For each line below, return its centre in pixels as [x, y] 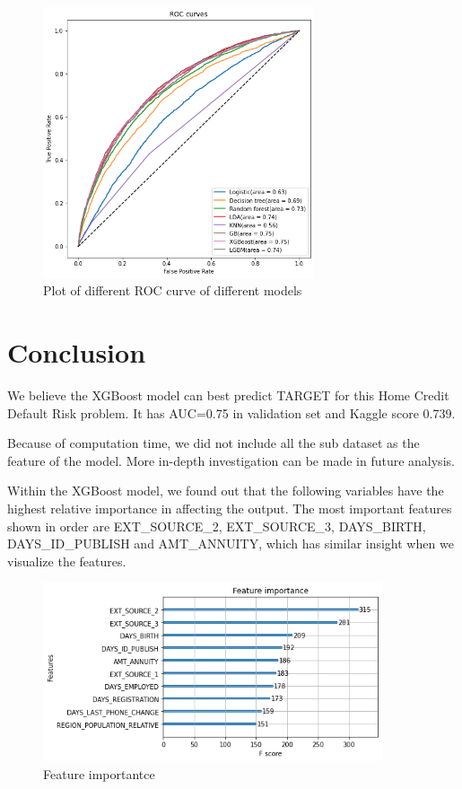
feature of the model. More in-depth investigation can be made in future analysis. [231, 460]
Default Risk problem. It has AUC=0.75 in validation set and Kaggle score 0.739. [231, 412]
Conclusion [77, 352]
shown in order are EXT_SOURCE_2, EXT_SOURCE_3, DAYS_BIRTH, [217, 526]
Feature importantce [99, 773]
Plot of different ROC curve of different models [173, 290]
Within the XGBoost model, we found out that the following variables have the [226, 491]
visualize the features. [67, 561]
